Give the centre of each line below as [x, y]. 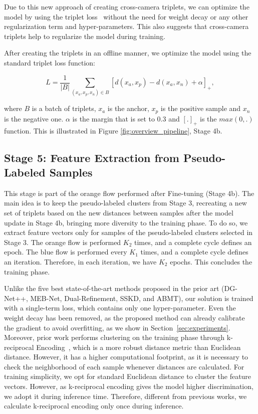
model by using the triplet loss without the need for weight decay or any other [126, 16]
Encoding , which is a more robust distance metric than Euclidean [139, 347]
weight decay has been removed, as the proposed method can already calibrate [124, 317]
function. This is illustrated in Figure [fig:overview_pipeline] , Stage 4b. [113, 130]
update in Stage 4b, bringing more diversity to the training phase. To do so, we [126, 222]
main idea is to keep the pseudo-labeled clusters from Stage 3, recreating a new [125, 203]
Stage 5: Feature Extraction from [92, 157]
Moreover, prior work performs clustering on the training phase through [114, 337]
